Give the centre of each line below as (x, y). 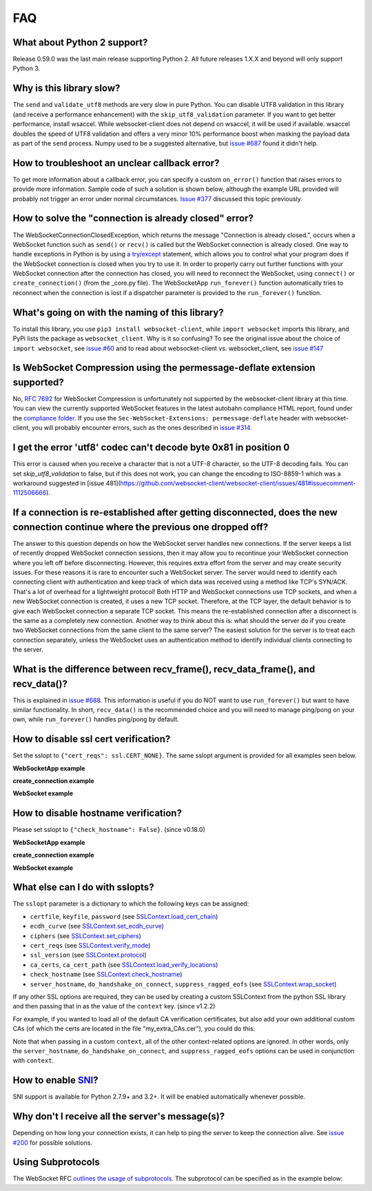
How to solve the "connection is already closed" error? (133, 218)
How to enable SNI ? (56, 1080)
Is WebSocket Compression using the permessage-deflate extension (164, 368)
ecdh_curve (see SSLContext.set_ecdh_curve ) (97, 926)
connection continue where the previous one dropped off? (141, 527)
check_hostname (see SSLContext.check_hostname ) (106, 975)
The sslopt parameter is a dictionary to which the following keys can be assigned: (131, 904)
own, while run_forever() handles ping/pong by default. (96, 720)
